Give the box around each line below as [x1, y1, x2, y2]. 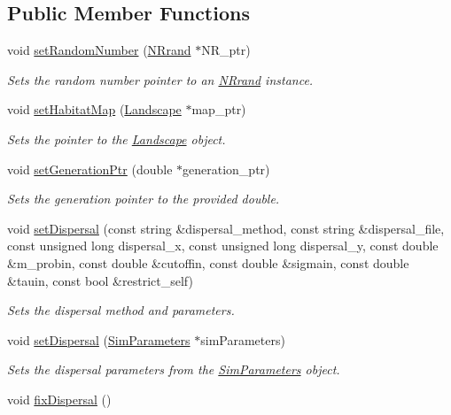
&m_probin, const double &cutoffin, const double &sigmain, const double [7, 253, 409, 272]
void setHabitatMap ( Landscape [7, 100, 182, 119]
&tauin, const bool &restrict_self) [7, 271, 193, 289]
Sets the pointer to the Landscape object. [7, 129, 226, 148]
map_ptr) [191, 100, 246, 119]
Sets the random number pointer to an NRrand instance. [7, 70, 314, 88]
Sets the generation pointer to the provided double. [7, 189, 280, 208]
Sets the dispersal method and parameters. [7, 301, 235, 319]
